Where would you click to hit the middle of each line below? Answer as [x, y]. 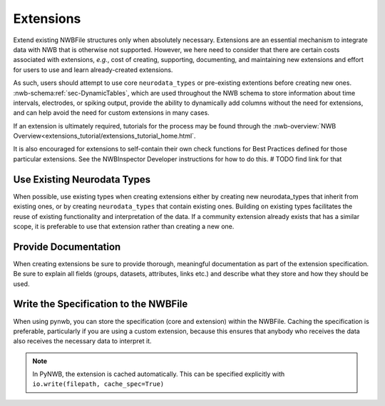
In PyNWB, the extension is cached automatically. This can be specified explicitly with [159, 374]
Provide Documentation [67, 247]
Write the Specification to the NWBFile [101, 304]
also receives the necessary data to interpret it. [83, 341]
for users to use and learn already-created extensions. [93, 70]
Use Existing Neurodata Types [82, 179]
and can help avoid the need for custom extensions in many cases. [111, 113]
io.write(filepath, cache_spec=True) [98, 384]
